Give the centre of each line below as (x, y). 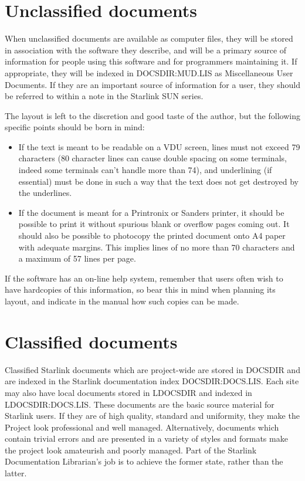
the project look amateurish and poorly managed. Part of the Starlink (131, 450)
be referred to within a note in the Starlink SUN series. (104, 96)
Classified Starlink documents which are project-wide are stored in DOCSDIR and (152, 369)
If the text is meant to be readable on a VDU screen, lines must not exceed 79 (159, 146)
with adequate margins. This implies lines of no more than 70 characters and (157, 247)
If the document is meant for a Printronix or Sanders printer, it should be (151, 212)
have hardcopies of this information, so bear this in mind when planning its (140, 289)
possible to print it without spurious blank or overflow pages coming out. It (154, 224)
